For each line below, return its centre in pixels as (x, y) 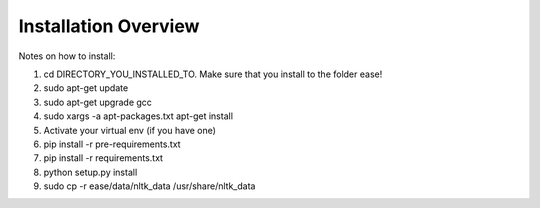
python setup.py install (90, 172)
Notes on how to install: (67, 56)
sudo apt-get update (86, 88)
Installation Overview (109, 26)
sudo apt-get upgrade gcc (97, 102)
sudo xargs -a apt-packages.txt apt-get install (138, 116)
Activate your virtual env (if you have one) (130, 130)
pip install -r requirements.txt (103, 158)
